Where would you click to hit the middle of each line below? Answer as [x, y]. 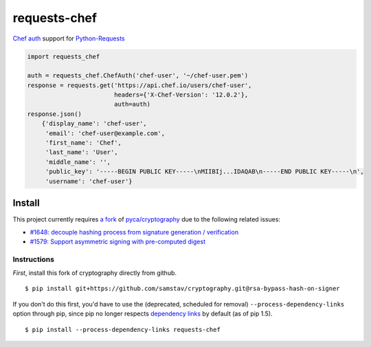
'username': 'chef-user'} [89, 181]
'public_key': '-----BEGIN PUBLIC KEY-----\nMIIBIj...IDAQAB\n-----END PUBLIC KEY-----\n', [204, 172]
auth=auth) [132, 104]
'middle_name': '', [78, 162]
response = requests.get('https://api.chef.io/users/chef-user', [139, 85]
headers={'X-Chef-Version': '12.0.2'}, [181, 95]
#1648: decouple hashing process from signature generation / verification [134, 232]
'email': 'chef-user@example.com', [105, 133]
